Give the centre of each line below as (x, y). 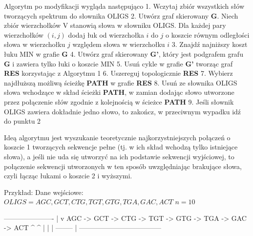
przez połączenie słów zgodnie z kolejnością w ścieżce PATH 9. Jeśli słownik (119, 101)
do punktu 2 (22, 121)
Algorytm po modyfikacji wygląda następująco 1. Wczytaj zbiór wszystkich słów (124, 6)
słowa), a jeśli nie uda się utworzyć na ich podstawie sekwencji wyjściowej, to (119, 156)
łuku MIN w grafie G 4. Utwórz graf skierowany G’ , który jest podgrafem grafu (124, 54)
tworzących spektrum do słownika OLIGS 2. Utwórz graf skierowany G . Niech (121, 15)
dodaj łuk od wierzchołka (106, 34)
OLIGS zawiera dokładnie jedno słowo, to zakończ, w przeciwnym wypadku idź (123, 111)
